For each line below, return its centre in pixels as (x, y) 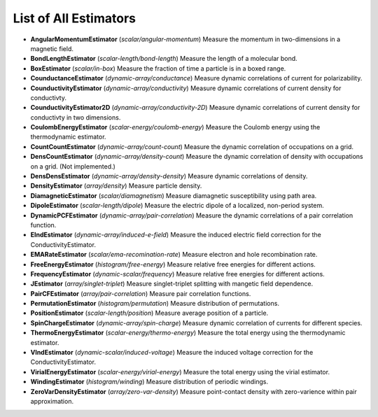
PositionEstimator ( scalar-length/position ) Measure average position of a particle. (149, 313)
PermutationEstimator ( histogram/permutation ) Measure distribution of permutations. (155, 304)
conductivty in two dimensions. (76, 117)
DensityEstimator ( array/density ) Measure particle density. (116, 186)
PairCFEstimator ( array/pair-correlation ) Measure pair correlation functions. (141, 293)
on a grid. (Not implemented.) (73, 166)
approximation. (52, 401)
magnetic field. (52, 48)
